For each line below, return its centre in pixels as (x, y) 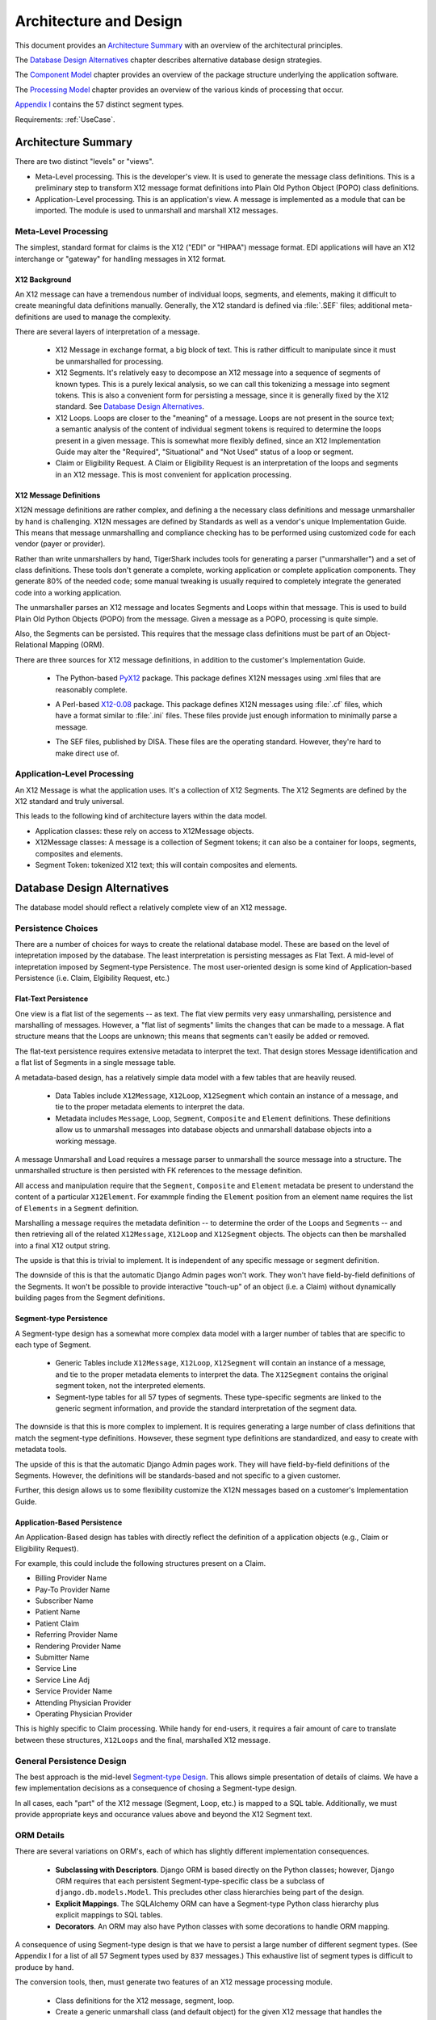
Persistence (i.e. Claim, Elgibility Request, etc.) (92, 978)
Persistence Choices (57, 928)
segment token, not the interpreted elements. (130, 1386)
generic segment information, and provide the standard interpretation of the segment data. (206, 1408)
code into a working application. (68, 592)
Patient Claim (57, 1623)
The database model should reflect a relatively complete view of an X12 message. (151, 907)
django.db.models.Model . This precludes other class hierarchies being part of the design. (210, 1892)
